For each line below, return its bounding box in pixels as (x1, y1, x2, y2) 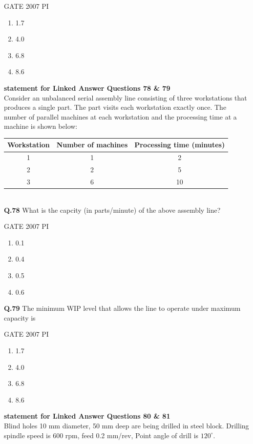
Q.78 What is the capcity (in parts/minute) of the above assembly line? (4, 204, 221, 215)
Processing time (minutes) (134, 140, 225, 150)
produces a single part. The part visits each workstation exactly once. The (4, 102, 227, 112)
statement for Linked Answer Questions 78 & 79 (4, 82, 170, 93)
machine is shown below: (4, 121, 78, 131)
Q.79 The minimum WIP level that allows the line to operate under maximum (4, 303, 241, 313)
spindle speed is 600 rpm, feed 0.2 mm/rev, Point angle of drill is (4, 430, 199, 440)
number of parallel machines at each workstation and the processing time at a (4, 111, 237, 121)
